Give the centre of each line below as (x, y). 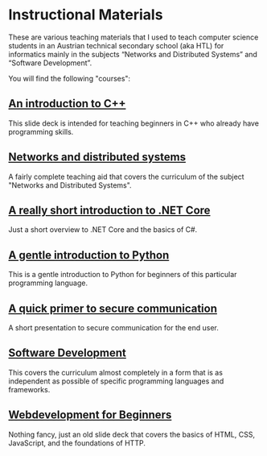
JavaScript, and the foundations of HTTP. (77, 443)
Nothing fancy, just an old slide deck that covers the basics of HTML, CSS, (132, 434)
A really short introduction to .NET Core (109, 210)
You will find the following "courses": (70, 78)
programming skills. (41, 131)
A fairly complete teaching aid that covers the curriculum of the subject (126, 176)
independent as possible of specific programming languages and (116, 381)
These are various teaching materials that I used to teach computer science (133, 37)
